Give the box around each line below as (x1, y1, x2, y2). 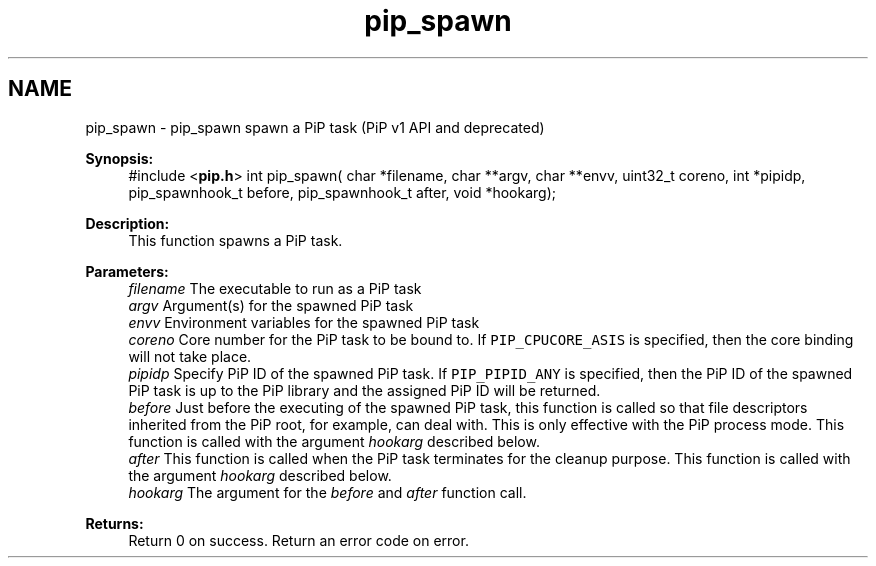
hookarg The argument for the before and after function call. (128, 483, 527, 501)
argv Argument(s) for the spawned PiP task (128, 296, 414, 314)
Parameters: (85, 262, 169, 280)
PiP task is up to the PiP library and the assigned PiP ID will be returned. (128, 381, 601, 399)
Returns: (85, 514, 144, 532)
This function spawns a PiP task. (128, 231, 343, 249)
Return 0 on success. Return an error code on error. (128, 531, 469, 549)
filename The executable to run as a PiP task (128, 279, 422, 297)
